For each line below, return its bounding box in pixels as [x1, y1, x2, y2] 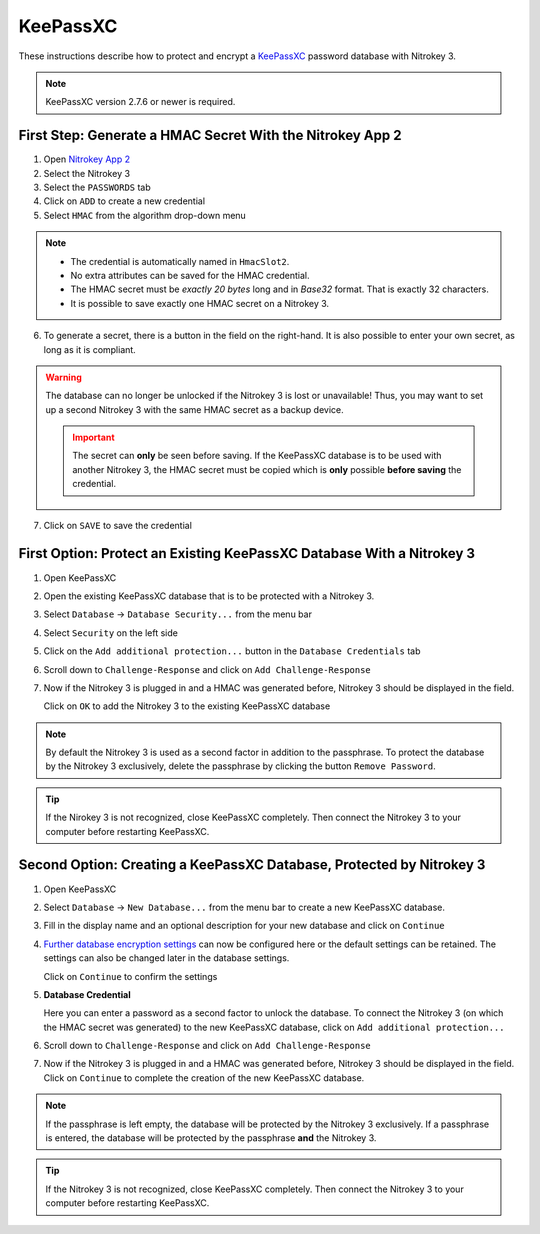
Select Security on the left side [43, 626, 179, 639]
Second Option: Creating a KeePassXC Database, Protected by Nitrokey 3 [18, 856, 486, 874]
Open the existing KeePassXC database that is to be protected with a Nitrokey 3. [43, 590, 375, 602]
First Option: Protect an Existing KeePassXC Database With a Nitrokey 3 [18, 545, 475, 562]
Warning [45, 371, 82, 383]
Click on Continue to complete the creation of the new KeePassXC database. [43, 1071, 365, 1084]
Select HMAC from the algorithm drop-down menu [43, 209, 247, 221]
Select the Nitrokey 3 [43, 167, 130, 179]
